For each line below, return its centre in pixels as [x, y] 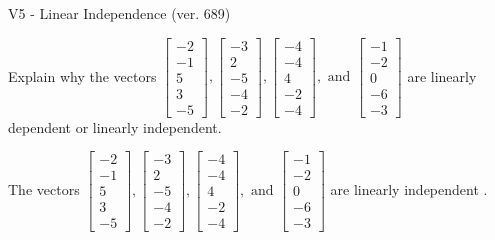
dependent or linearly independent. [115, 126]
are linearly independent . [409, 188]
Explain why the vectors [82, 75]
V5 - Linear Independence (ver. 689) [119, 13]
